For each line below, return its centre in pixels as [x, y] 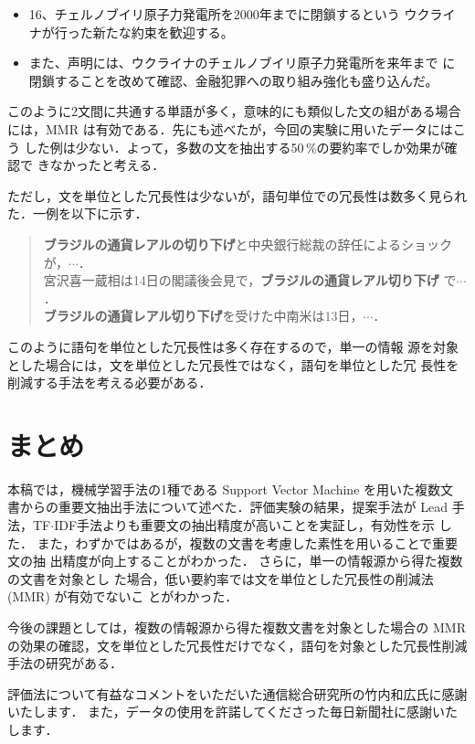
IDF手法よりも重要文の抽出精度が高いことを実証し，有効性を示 [244, 525]
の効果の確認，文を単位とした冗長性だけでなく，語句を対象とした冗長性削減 [237, 645]
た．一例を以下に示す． [78, 213]
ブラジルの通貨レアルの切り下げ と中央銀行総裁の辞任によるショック [248, 244]
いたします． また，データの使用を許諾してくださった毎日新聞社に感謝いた [232, 712]
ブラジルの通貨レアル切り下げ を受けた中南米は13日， [203, 316]
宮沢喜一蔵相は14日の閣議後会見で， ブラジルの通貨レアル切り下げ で [250, 280]
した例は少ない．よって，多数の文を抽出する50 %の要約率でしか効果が [234, 147]
